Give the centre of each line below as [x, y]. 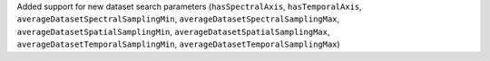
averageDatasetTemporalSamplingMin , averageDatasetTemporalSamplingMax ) [178, 44]
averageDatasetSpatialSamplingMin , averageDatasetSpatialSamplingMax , [173, 31]
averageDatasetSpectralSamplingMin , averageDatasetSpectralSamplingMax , [178, 19]
